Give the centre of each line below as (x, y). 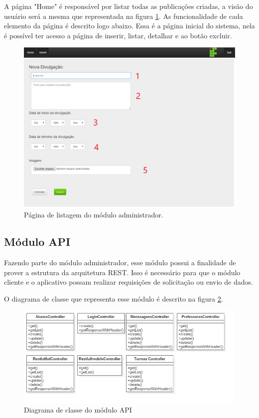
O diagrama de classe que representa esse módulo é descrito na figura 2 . (114, 298)
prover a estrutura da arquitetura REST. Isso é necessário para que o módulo (122, 272)
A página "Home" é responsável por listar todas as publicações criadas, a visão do (129, 6)
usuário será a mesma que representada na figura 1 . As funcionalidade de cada (124, 16)
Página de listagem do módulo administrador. (94, 215)
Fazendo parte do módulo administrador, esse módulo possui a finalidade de (120, 262)
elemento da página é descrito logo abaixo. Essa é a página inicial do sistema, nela (129, 26)
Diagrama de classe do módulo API (78, 410)
